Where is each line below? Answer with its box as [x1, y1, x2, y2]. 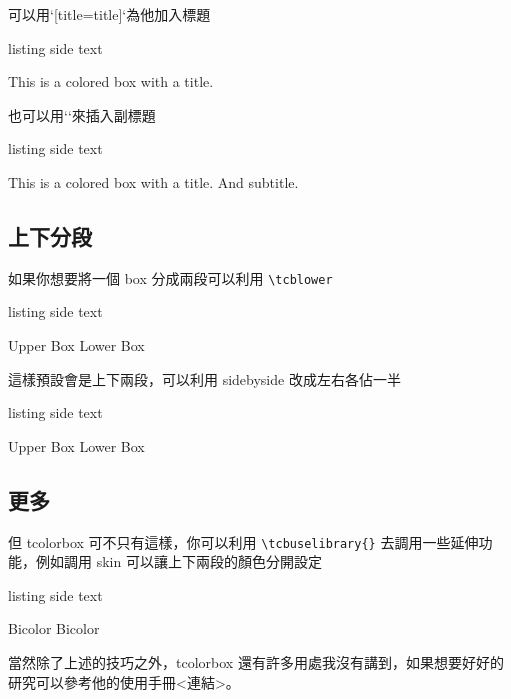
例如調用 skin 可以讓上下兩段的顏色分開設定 [35, 551, 322, 572]
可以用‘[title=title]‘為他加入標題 [8, 4, 211, 24]
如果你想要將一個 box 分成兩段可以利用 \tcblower [8, 267, 333, 288]
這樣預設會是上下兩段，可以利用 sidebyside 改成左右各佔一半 [8, 368, 401, 389]
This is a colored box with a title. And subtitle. [8, 171, 299, 192]
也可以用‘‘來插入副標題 [8, 104, 156, 125]
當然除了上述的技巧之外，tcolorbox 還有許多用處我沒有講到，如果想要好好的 [8, 652, 504, 673]
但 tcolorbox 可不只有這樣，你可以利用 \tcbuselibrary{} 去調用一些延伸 [8, 531, 479, 552]
